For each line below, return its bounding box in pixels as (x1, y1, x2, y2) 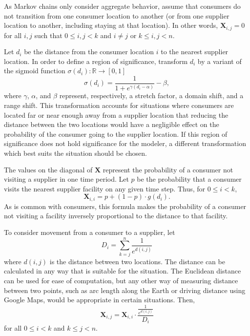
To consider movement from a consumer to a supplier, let (4, 227, 175, 237)
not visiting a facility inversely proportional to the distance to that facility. (4, 210, 228, 221)
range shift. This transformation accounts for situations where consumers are (4, 100, 234, 110)
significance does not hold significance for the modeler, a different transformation (4, 138, 246, 148)
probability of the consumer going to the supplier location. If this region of (4, 128, 228, 139)
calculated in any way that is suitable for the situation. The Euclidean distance (4, 266, 241, 276)
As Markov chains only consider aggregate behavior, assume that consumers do (4, 1, 241, 11)
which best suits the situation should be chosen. (4, 147, 147, 158)
